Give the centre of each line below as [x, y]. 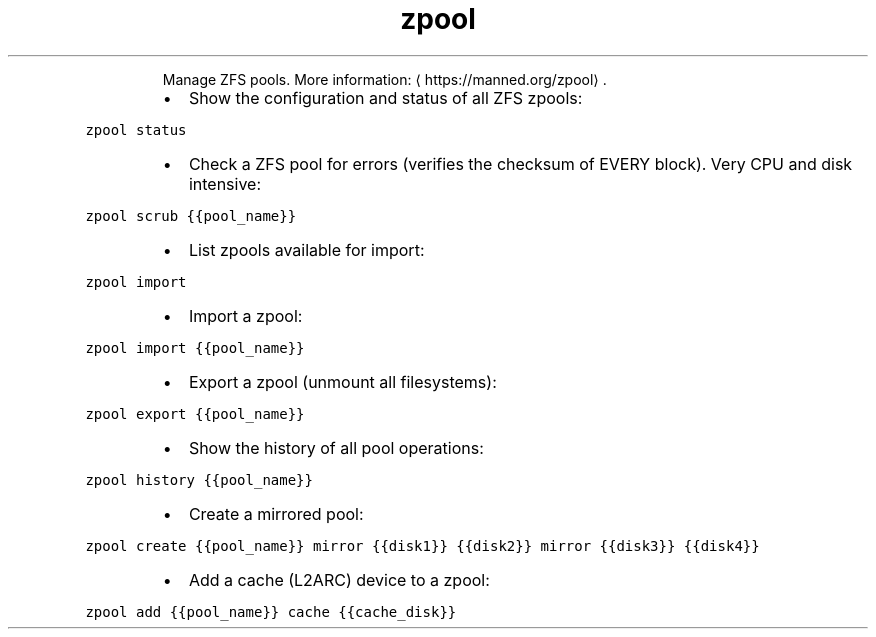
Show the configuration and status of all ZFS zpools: [385, 97]
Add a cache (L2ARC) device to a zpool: [339, 579]
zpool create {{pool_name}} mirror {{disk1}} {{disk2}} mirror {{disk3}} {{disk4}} [422, 545]
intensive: [225, 183]
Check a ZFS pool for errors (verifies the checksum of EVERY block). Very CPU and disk [520, 163]
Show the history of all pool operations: [336, 447]
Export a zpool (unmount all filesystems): [342, 381]
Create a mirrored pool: [276, 513]
